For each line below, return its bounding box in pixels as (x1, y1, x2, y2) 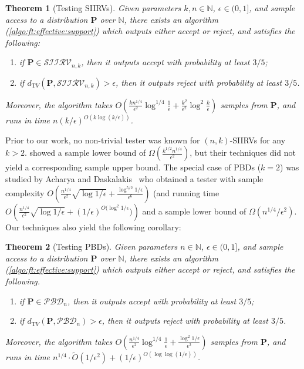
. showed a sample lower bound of (24, 146, 146, 159)
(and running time (153, 186, 219, 199)
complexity (5, 186, 45, 199)
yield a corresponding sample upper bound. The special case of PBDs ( (5, 161, 261, 173)
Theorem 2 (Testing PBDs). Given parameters (5, 240, 178, 253)
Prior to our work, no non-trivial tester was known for (5, 133, 200, 146)
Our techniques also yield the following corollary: (5, 220, 181, 233)
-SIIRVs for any (229, 133, 286, 146)
